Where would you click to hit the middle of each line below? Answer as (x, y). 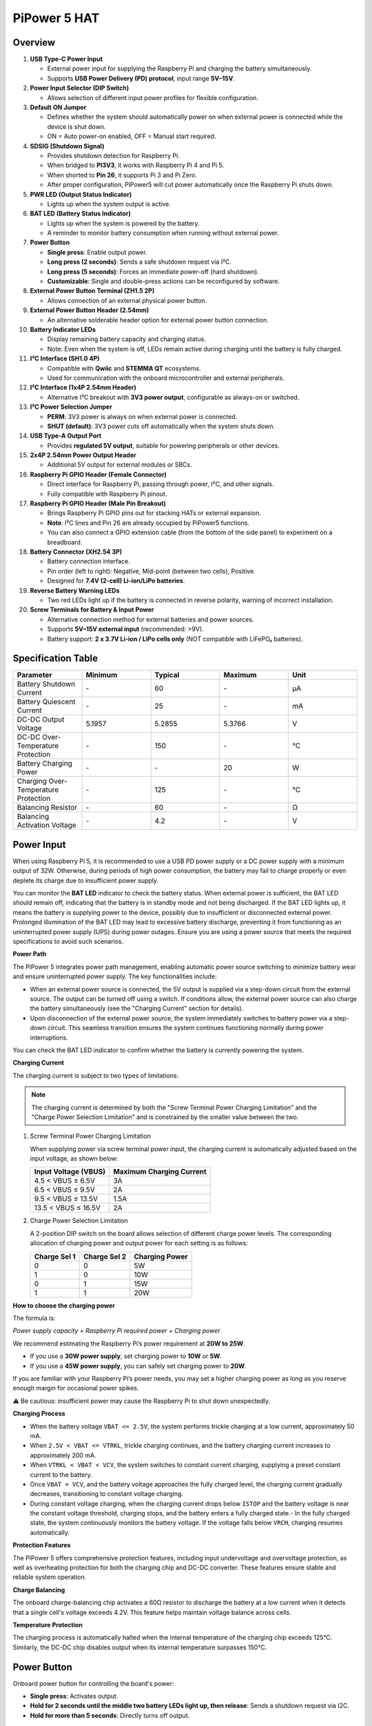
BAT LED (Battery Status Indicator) (80, 213)
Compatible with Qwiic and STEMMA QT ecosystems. (124, 368)
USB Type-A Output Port (66, 436)
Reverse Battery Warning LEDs (75, 590)
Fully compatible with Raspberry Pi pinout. (107, 494)
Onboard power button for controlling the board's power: (93, 1683)
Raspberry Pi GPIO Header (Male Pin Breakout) (98, 503)
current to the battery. (61, 1475)
